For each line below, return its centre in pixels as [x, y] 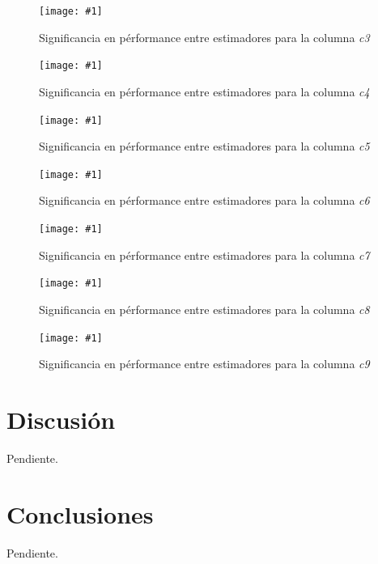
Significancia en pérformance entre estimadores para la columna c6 [204, 200]
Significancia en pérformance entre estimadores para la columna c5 [204, 146]
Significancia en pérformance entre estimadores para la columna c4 [204, 91]
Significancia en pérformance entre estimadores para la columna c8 [204, 309]
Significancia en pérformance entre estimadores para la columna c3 [204, 37]
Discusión [61, 419]
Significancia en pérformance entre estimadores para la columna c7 [204, 254]
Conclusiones [80, 513]
